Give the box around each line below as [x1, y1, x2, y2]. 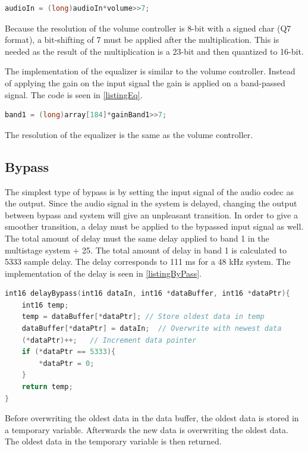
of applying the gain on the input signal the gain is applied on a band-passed [5, 76, 285, 89]
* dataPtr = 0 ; [39, 359, 95, 368]
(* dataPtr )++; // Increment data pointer [21, 336, 197, 344]
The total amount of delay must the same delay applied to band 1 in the [5, 231, 269, 244]
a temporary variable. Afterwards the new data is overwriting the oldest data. [5, 423, 288, 436]
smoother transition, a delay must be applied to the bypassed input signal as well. [5, 220, 304, 233]
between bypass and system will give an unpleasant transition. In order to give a [5, 208, 298, 221]
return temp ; [21, 383, 73, 392]
